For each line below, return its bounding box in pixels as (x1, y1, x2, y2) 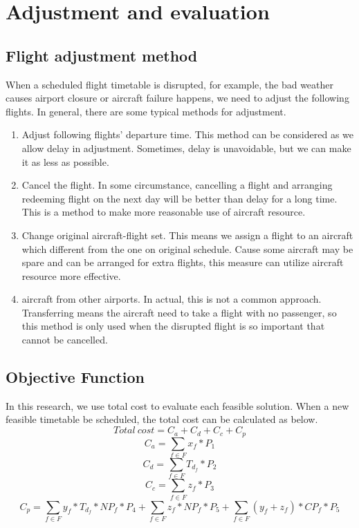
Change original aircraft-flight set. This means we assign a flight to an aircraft (21, 227, 353, 242)
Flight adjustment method (6, 44, 198, 66)
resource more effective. (21, 268, 121, 283)
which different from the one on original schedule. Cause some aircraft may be (21, 241, 353, 256)
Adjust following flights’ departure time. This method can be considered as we (21, 127, 354, 142)
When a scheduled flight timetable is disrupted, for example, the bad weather (6, 77, 334, 91)
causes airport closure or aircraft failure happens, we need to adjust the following (6, 91, 349, 105)
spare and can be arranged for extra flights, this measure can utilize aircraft (21, 255, 344, 270)
